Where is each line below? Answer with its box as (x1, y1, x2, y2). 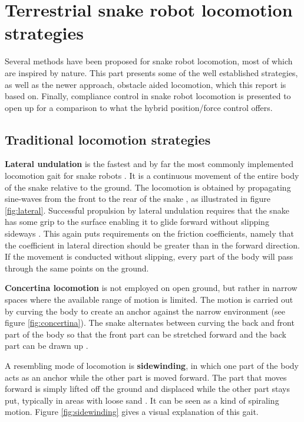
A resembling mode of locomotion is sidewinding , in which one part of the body (5, 359, 299, 371)
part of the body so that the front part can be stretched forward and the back (5, 328, 286, 340)
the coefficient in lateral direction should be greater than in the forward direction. (5, 238, 300, 251)
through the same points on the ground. (5, 261, 149, 274)
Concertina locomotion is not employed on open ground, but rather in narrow (5, 282, 298, 294)
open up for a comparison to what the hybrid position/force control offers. (5, 101, 273, 113)
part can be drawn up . (5, 339, 88, 352)
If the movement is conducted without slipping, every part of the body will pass (5, 250, 293, 263)
